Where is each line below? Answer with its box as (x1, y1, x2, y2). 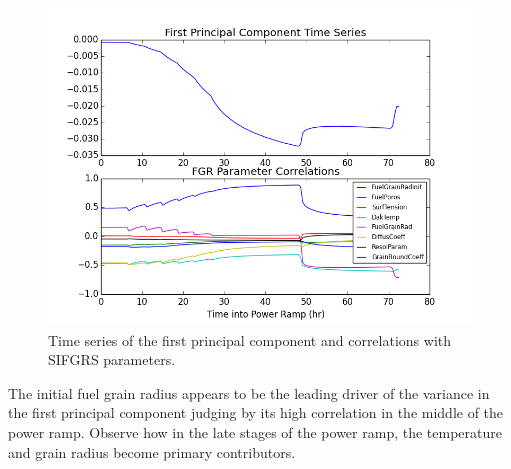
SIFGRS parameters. (48, 349, 176, 370)
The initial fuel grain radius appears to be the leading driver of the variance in (8, 382, 490, 403)
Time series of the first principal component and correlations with (48, 329, 452, 350)
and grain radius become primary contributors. (8, 441, 296, 462)
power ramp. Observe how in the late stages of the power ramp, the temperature (8, 421, 502, 442)
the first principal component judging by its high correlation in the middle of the (8, 402, 504, 423)
